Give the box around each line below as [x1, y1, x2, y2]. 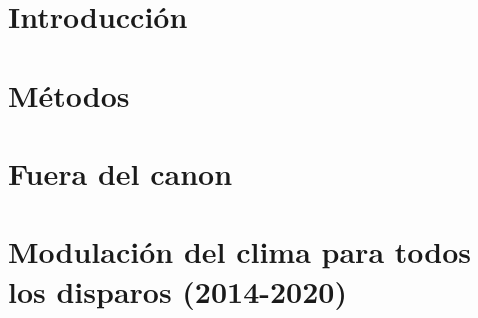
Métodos [8, 74, 130, 115]
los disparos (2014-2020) [8, 270, 347, 311]
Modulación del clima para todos [8, 231, 471, 272]
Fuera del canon [8, 152, 233, 193]
